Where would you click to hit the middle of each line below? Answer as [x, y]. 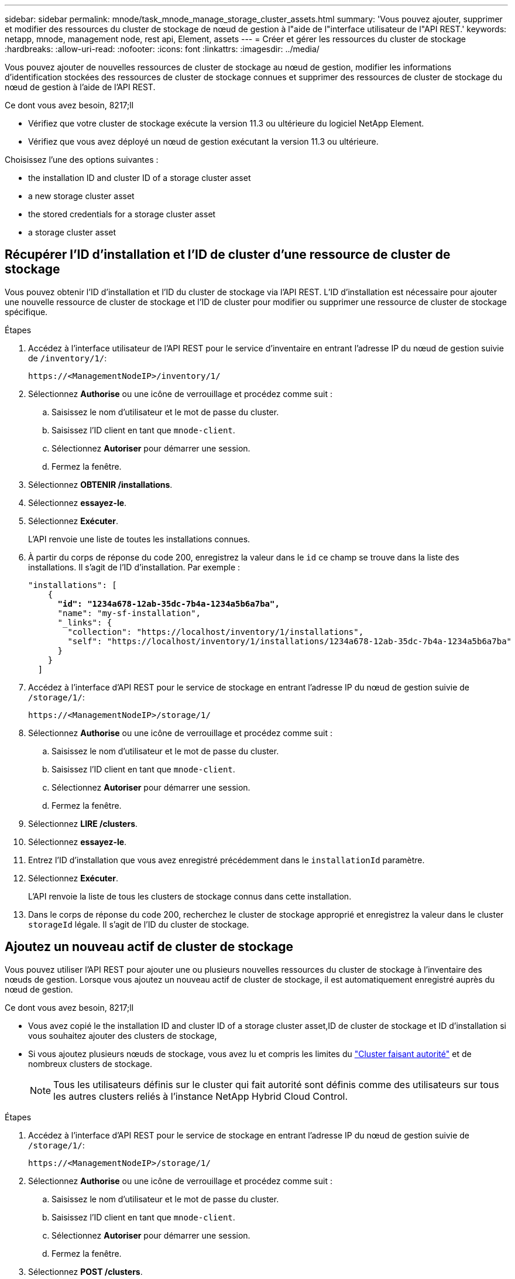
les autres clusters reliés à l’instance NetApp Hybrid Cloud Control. [201, 1096]
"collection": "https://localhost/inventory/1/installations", [216, 632]
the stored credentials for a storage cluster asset [122, 214]
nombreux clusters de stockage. [90, 1063]
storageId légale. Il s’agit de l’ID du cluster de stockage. [139, 924]
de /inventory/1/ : [68, 358]
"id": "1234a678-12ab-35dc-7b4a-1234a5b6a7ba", [169, 603]
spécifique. [26, 312]
